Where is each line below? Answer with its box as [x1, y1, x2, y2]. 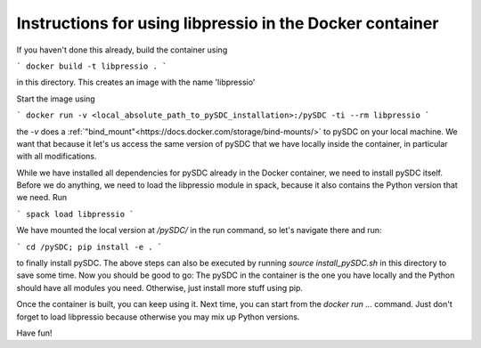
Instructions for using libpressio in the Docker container [16, 13, 439, 33]
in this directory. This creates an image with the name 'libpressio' [16, 77, 256, 88]
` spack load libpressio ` [16, 209, 135, 219]
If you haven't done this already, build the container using [16, 45, 228, 55]
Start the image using [16, 93, 95, 104]
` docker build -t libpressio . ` [16, 61, 167, 71]
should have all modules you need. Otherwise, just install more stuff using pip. [16, 282, 303, 293]
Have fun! [16, 328, 53, 338]
